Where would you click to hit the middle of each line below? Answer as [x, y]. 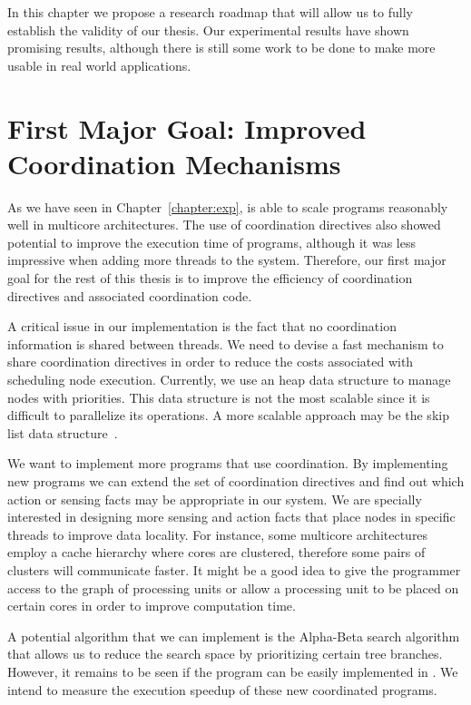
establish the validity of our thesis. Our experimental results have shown [208, 29]
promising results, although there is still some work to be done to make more [221, 48]
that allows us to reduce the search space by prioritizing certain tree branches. [225, 654]
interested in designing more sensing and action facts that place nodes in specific [231, 517]
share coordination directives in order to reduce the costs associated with [211, 362]
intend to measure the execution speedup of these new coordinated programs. [222, 689]
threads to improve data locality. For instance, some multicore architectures [218, 534]
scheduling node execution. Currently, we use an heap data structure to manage [229, 380]
